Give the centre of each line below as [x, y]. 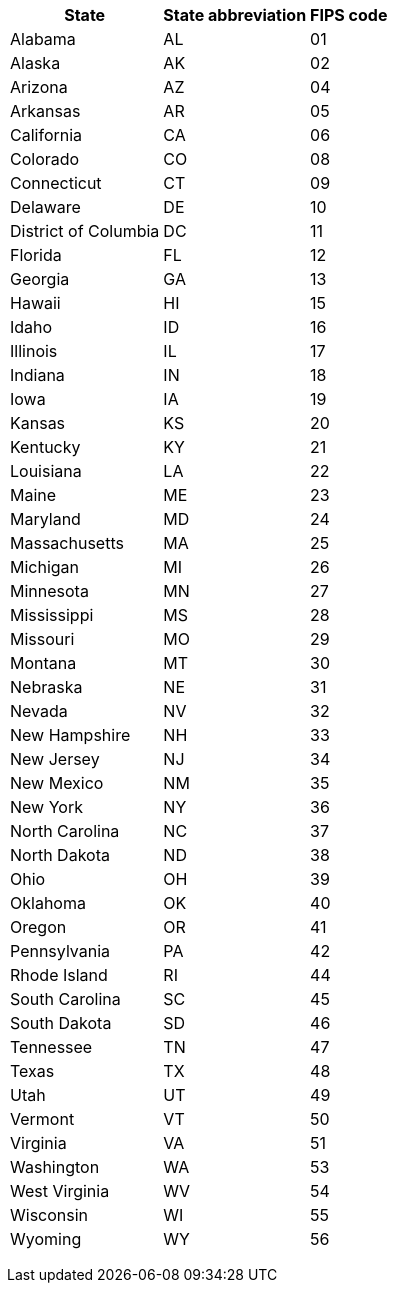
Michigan [45, 567]
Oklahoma [48, 903]
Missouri [42, 639]
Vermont [42, 1119]
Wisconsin [49, 1215]
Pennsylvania [60, 951]
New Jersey [55, 759]
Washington [55, 1167]
